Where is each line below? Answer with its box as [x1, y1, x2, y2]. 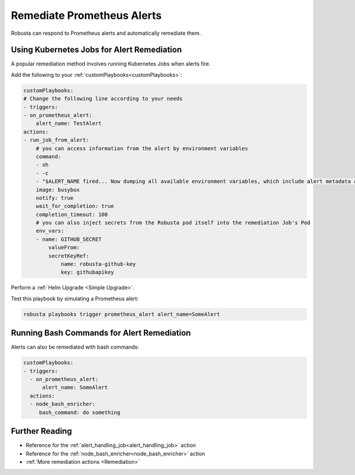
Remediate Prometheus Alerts [11, 9, 162, 22]
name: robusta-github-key [60, 261, 136, 268]
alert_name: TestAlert [35, 120, 102, 127]
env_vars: [35, 227, 64, 235]
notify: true [35, 194, 74, 201]
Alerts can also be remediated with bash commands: [11, 343, 139, 351]
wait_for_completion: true [35, 203, 115, 210]
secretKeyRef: [48, 252, 89, 259]
